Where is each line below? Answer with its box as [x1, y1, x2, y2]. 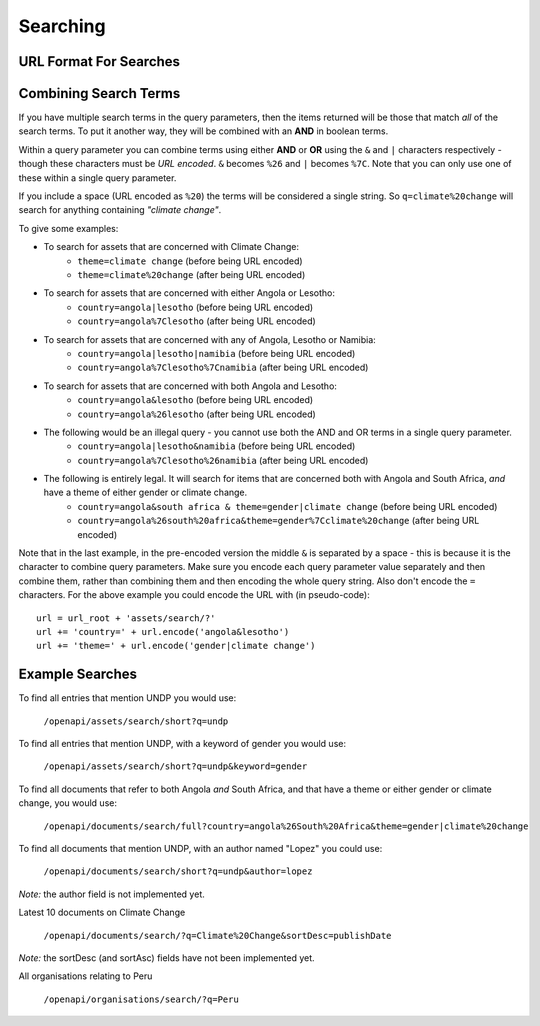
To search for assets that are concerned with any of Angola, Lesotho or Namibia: [43, 333, 377, 345]
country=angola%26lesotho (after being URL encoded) [77, 408, 317, 420]
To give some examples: [18, 222, 119, 234]
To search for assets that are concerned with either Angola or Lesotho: [43, 287, 335, 299]
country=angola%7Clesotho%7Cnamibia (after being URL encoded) [77, 361, 369, 374]
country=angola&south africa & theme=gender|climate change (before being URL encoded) [77, 500, 498, 512]
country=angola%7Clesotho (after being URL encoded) [77, 315, 317, 327]
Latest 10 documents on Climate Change [18, 906, 186, 919]
